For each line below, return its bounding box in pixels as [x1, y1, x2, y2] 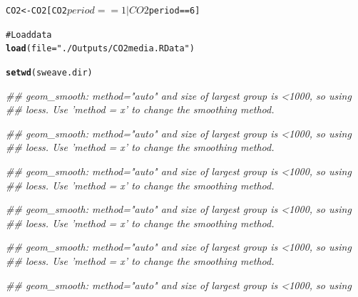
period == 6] [148, 6, 200, 16]
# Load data [6, 29, 52, 40]
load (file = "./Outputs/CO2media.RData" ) [6, 43, 195, 54]
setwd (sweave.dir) [6, 67, 93, 78]
